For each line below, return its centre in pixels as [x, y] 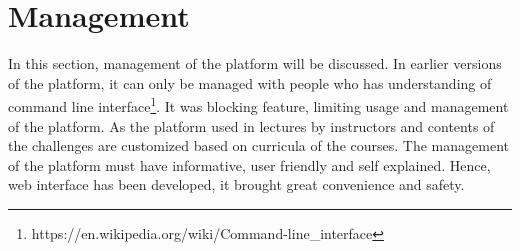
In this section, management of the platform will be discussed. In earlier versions [255, 63]
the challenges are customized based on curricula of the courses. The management [258, 145]
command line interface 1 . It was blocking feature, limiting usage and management [258, 104]
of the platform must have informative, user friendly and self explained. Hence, [249, 164]
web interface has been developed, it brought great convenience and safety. [236, 184]
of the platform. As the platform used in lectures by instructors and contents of [251, 125]
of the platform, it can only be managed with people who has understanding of [250, 82]
